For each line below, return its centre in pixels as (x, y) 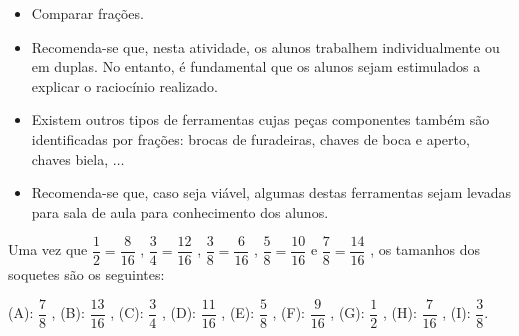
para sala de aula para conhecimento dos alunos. (180, 211)
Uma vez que (48, 249)
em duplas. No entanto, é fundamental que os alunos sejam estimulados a (256, 66)
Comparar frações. (87, 13)
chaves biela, (70, 158)
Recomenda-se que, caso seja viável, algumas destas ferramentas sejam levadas (271, 192)
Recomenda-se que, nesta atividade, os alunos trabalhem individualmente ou (265, 46)
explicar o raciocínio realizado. (124, 85)
